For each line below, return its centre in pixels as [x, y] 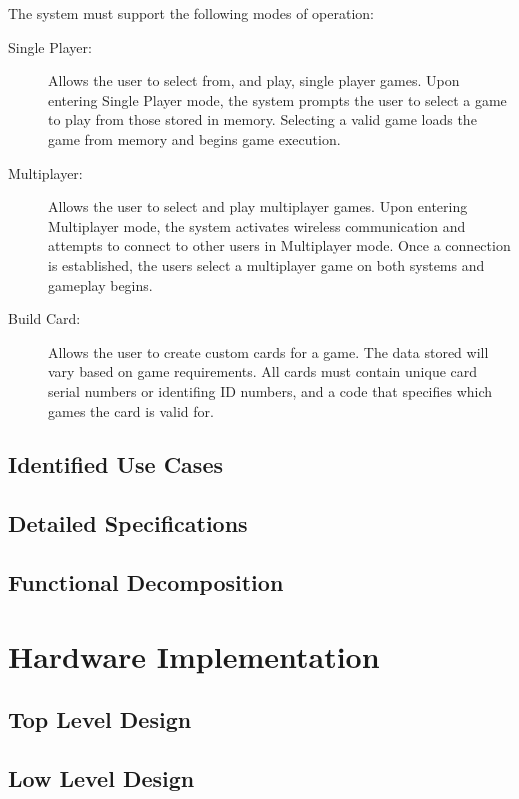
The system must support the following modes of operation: [191, 13]
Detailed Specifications [128, 523]
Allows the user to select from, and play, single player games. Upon [254, 80]
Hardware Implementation [194, 655]
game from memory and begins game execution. [194, 138]
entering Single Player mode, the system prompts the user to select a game [277, 99]
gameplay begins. [100, 284]
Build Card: [44, 318]
